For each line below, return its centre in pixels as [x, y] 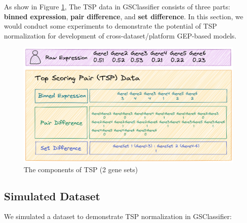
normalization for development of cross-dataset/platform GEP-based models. [120, 35]
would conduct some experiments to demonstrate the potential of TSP [110, 26]
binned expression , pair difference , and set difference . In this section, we [124, 16]
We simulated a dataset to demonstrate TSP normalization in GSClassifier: [118, 216]
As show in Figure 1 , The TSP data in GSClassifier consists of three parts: [117, 6]
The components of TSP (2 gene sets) [81, 169]
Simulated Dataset [52, 196]
